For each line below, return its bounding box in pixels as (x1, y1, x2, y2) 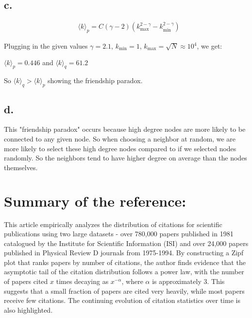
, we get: (197, 41, 222, 51)
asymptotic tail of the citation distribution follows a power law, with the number (4, 266, 244, 277)
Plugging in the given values (4, 41, 88, 51)
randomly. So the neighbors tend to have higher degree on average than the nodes (4, 153, 247, 163)
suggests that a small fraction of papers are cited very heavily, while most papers (4, 285, 245, 296)
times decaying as (56, 276, 109, 286)
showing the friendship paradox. (48, 75, 143, 86)
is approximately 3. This (152, 276, 225, 286)
